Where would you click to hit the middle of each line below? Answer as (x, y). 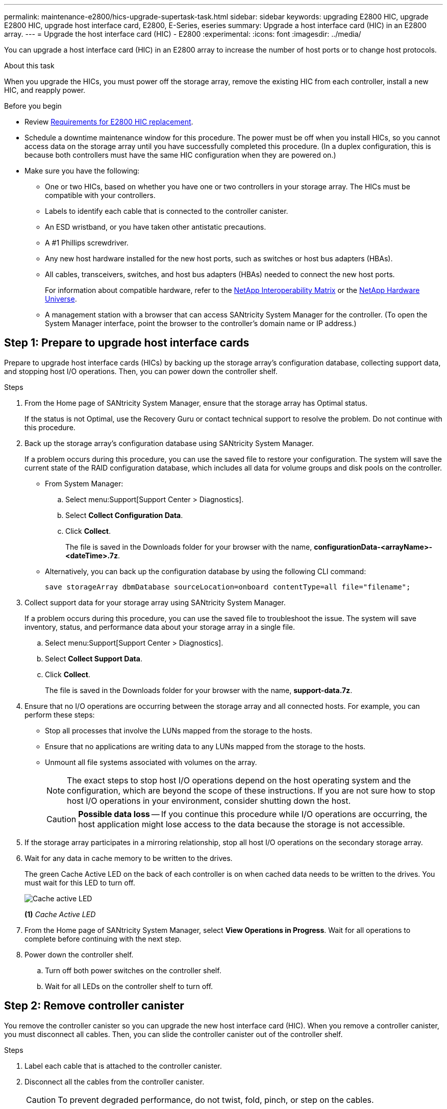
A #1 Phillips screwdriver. (87, 243)
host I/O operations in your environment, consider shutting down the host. (209, 800)
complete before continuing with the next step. (103, 939)
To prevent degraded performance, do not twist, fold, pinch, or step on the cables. (216, 1100)
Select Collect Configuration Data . (124, 515)
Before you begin (33, 106)
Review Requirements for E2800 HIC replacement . (109, 122)
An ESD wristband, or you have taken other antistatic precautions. (156, 227)
